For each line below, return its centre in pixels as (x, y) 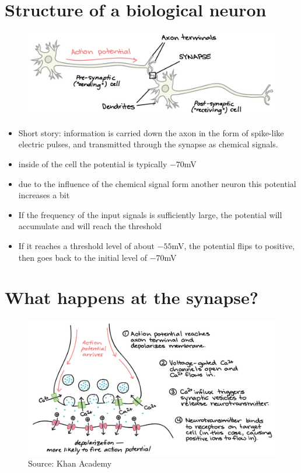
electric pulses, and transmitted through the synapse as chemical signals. (148, 144)
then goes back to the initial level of (83, 257)
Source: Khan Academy (70, 463)
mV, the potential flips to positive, (233, 245)
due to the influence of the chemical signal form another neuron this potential (157, 183)
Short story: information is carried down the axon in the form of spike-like (151, 132)
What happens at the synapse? (132, 297)
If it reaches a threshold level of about (86, 245)
